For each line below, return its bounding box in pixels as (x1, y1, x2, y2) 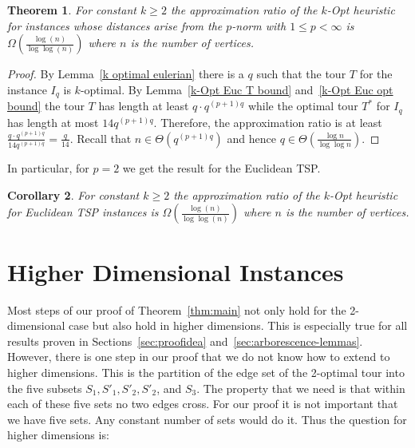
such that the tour (256, 65, 346, 82)
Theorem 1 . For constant (7, 2, 136, 18)
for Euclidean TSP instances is (7, 204, 159, 220)
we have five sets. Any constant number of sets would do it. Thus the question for (7, 410, 407, 427)
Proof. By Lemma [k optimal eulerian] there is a (7, 65, 244, 82)
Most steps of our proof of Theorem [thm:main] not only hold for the (7, 301, 346, 318)
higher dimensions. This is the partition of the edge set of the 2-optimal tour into (7, 363, 405, 380)
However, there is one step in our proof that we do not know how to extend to (7, 348, 390, 365)
